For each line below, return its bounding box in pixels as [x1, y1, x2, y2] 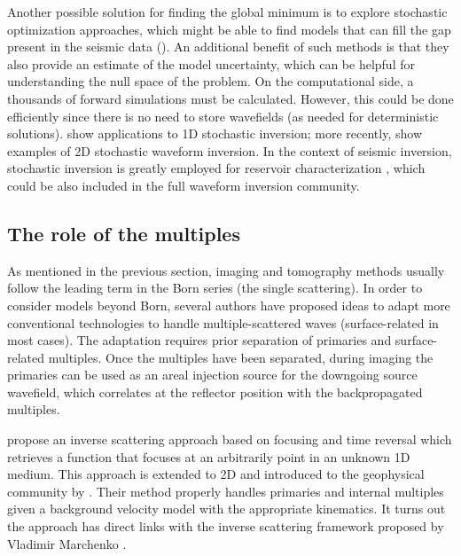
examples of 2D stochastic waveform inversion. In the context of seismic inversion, [7, 141, 452, 160]
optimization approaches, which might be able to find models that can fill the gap [7, 20, 451, 38]
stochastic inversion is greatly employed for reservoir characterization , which [7, 159, 426, 177]
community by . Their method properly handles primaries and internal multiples [7, 482, 444, 500]
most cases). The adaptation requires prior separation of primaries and [7, 331, 392, 349]
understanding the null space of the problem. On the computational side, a [7, 72, 414, 90]
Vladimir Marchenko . [7, 534, 127, 552]
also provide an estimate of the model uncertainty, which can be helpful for [7, 54, 415, 73]
